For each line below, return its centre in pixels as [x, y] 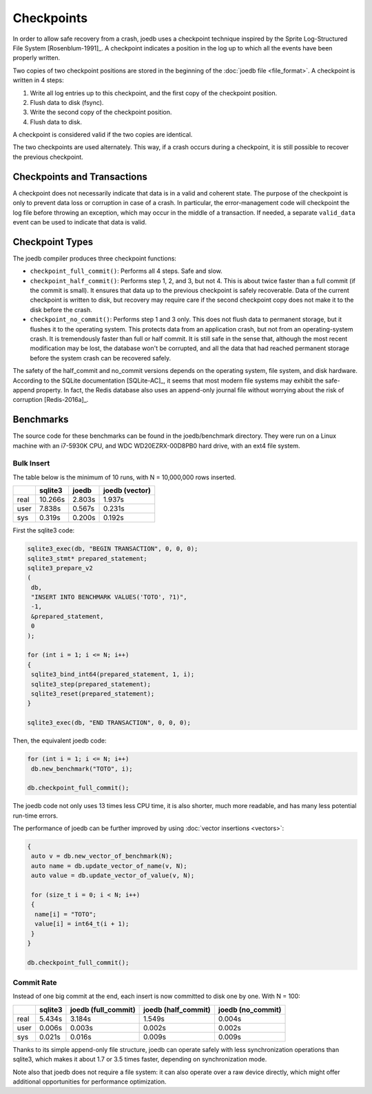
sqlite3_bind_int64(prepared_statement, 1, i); [113, 674]
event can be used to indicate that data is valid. [80, 222]
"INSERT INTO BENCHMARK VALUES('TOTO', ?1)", [109, 597]
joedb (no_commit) [250, 1010]
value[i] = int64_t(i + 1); [82, 924]
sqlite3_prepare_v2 [60, 568]
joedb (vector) [127, 490]
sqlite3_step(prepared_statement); [91, 684]
